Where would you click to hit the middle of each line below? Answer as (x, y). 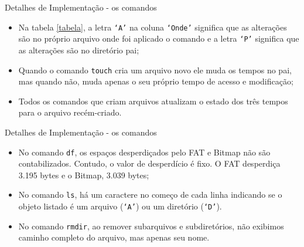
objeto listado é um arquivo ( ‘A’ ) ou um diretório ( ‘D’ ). (120, 206)
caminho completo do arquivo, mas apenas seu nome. (114, 237)
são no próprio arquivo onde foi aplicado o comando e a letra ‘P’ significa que (159, 38)
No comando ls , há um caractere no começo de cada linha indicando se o (150, 194)
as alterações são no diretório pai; (79, 50)
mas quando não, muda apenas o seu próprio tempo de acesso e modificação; (156, 81)
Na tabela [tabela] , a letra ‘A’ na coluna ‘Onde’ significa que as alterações (153, 27)
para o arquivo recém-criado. (70, 112)
